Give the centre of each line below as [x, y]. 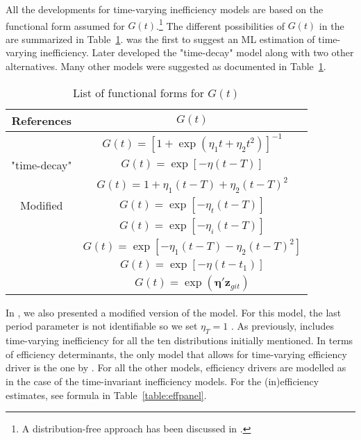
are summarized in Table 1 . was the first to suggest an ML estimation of [160, 39]
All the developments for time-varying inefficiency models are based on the [165, 9]
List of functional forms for [138, 92]
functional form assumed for [65, 25]
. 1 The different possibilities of [220, 24]
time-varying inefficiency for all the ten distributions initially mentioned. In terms [179, 340]
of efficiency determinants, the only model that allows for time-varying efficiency [176, 354]
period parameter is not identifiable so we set [102, 326]
